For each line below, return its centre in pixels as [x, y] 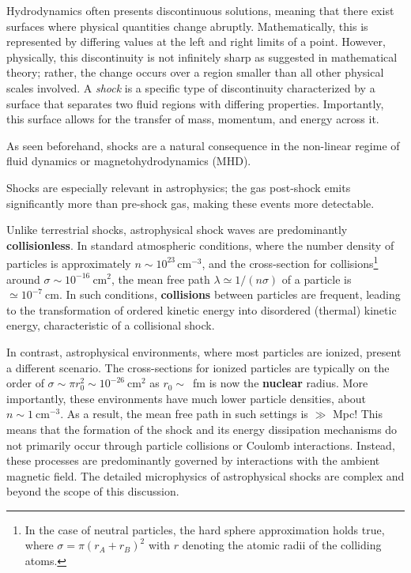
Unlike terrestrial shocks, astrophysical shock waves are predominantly [177, 230]
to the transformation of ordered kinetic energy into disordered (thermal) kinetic [202, 309]
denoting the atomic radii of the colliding [282, 545]
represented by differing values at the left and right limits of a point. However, [196, 41]
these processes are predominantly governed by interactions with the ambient [193, 460]
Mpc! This [357, 414]
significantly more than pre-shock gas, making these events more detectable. [190, 203]
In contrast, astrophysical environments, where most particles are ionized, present [204, 351]
